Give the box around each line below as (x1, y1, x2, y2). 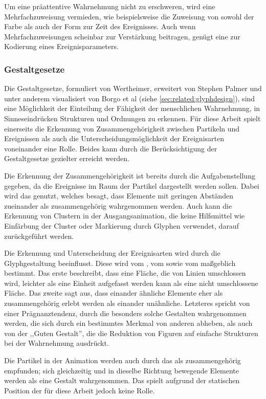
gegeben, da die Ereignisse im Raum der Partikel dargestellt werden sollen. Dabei (4, 180, 259, 191)
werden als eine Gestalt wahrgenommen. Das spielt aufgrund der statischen (4, 375, 240, 386)
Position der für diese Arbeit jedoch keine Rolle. (4, 385, 155, 395)
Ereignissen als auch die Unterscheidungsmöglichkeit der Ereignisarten (4, 133, 224, 144)
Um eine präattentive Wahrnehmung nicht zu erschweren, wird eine (4, 1, 215, 11)
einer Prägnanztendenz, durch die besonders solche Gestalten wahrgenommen (4, 307, 247, 318)
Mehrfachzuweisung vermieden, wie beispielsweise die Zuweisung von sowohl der (4, 11, 254, 21)
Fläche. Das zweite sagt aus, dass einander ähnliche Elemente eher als (4, 287, 223, 298)
